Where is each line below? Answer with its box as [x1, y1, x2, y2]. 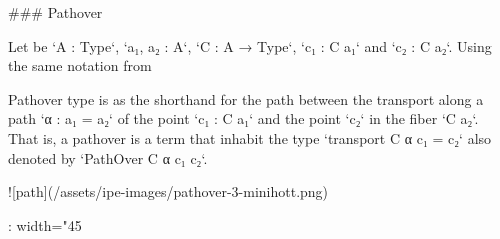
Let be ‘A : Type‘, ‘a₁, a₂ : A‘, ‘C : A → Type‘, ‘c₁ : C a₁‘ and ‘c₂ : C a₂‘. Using [8, 35, 492, 56]
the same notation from [8, 55, 152, 76]
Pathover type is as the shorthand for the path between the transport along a [8, 88, 484, 109]
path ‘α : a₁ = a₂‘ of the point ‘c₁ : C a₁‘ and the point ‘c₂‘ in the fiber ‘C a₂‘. [8, 108, 479, 129]
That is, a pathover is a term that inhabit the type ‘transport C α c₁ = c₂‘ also [8, 127, 492, 148]
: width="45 [8, 214, 82, 235]
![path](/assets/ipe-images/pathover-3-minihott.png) [8, 181, 329, 202]
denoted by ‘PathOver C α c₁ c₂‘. [8, 147, 208, 168]
